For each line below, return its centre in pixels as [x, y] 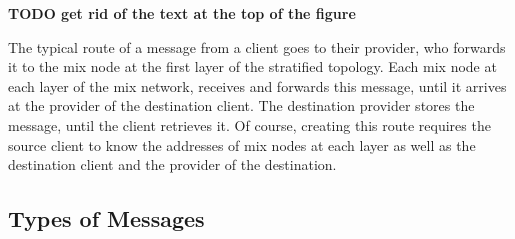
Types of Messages [106, 218]
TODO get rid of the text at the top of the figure [182, 13]
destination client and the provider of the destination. [172, 164]
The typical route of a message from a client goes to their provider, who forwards [257, 46]
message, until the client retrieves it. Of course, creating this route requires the [249, 124]
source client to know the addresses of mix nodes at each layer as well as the [242, 144]
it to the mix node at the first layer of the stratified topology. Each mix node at [252, 66]
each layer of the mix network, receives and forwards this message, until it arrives [257, 85]
